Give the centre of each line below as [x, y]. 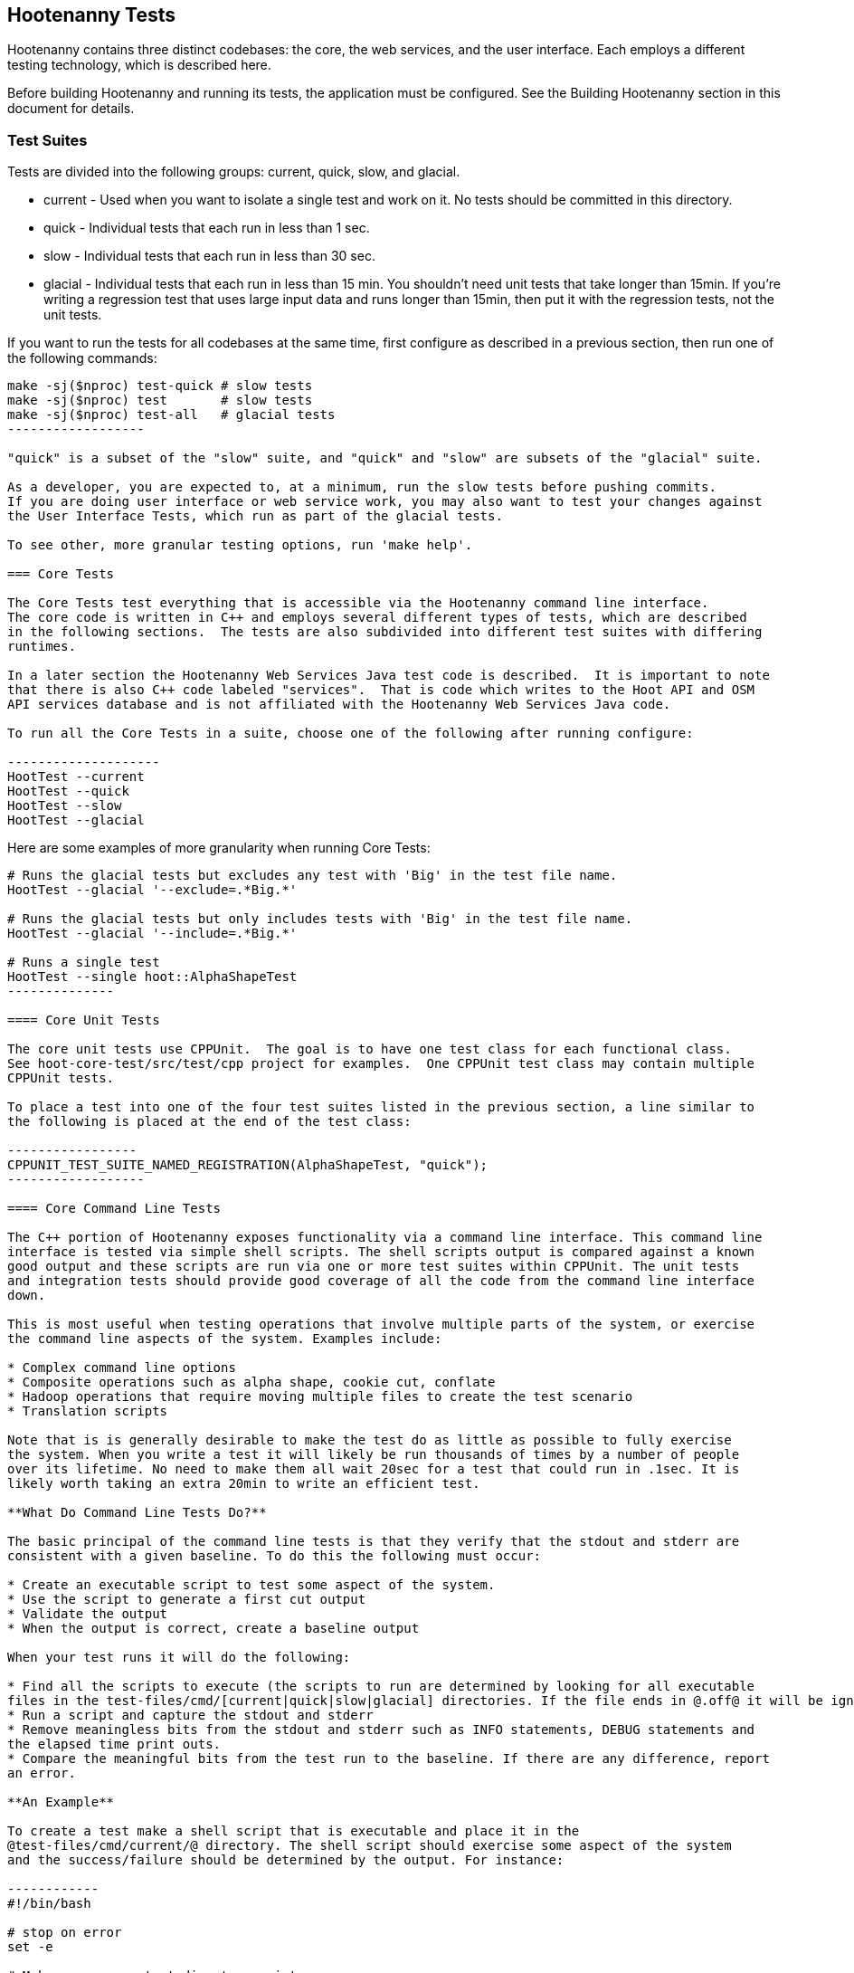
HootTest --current [76, 777]
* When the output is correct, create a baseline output [213, 1629]
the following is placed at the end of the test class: [209, 1122]
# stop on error [65, 1933]
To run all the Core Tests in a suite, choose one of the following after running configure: [351, 734]
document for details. [71, 109]
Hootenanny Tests [92, 15]
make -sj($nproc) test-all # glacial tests [171, 415]
